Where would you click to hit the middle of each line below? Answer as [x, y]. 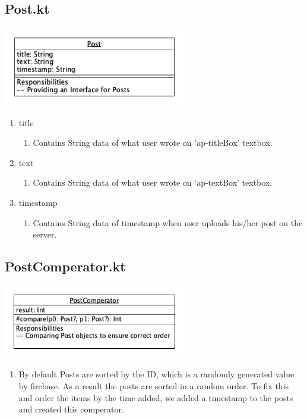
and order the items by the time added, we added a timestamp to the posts [156, 397]
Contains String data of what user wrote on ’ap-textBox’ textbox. [153, 182]
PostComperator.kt [65, 266]
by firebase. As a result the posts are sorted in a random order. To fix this [154, 386]
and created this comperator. [71, 409]
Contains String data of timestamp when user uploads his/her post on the [168, 222]
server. [45, 234]
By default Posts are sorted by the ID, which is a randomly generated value [156, 374]
